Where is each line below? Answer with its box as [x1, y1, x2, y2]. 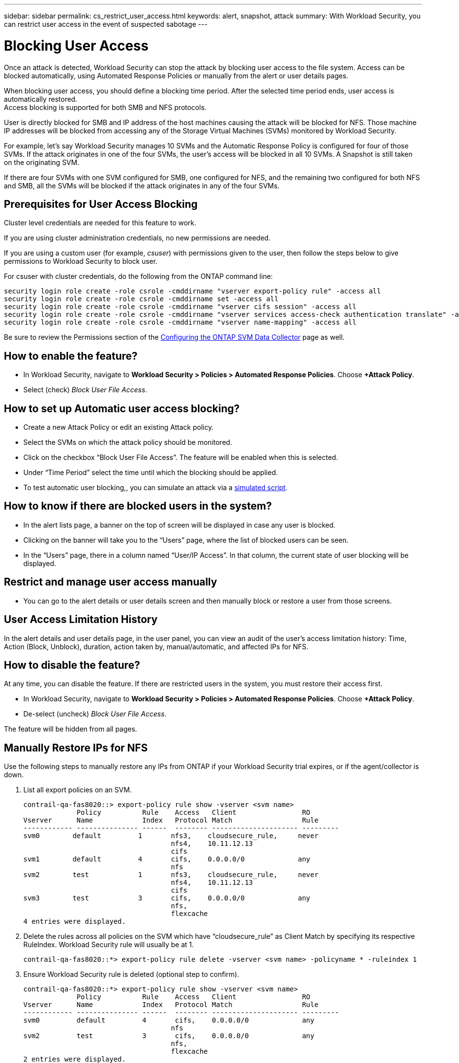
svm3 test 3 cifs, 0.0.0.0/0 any [23, 894, 311, 902]
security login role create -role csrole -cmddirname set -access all [4, 295, 279, 303]
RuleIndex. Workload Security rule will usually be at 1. [23, 940, 194, 949]
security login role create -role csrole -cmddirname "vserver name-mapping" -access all [4, 318, 356, 327]
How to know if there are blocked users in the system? [4, 500, 272, 513]
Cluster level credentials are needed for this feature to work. [4, 219, 196, 227]
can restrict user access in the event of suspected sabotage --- [4, 20, 208, 28]
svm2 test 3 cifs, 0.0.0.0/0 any [23, 1032, 315, 1040]
